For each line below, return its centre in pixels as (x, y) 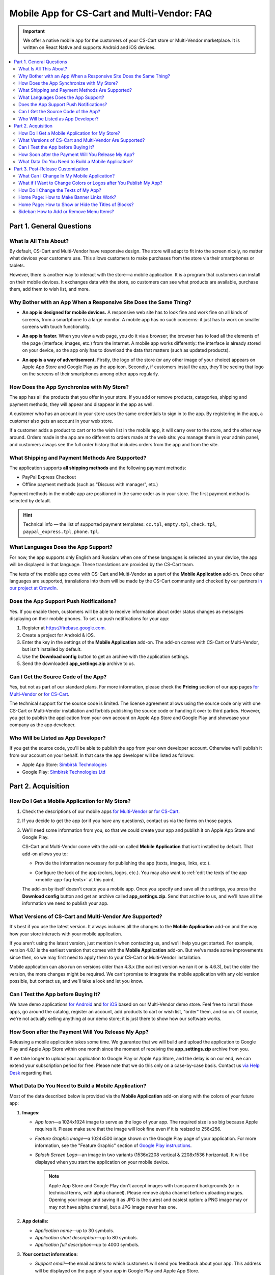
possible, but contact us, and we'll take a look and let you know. (76, 981)
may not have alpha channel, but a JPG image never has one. (113, 1207)
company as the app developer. (43, 725)
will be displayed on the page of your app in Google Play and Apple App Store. (117, 1270)
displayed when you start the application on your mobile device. (102, 1162)
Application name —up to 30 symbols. (75, 1230)
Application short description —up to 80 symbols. (87, 1237)
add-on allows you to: (45, 854)
